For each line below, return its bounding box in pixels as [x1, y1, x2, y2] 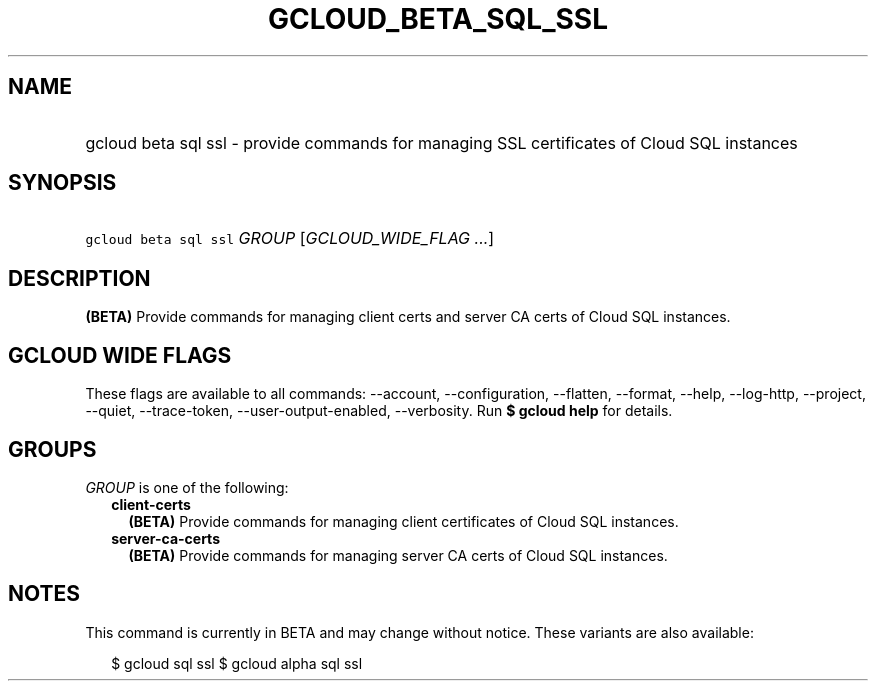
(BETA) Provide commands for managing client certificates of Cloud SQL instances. [128, 512, 679, 530]
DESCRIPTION [8, 265, 151, 291]
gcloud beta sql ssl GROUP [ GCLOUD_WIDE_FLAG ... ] [85, 228, 495, 249]
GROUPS [8, 436, 97, 462]
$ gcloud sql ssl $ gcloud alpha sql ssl [111, 654, 363, 672]
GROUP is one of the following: [85, 478, 289, 496]
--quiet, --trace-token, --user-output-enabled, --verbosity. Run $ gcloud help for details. [85, 402, 673, 420]
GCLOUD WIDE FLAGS [8, 342, 232, 368]
